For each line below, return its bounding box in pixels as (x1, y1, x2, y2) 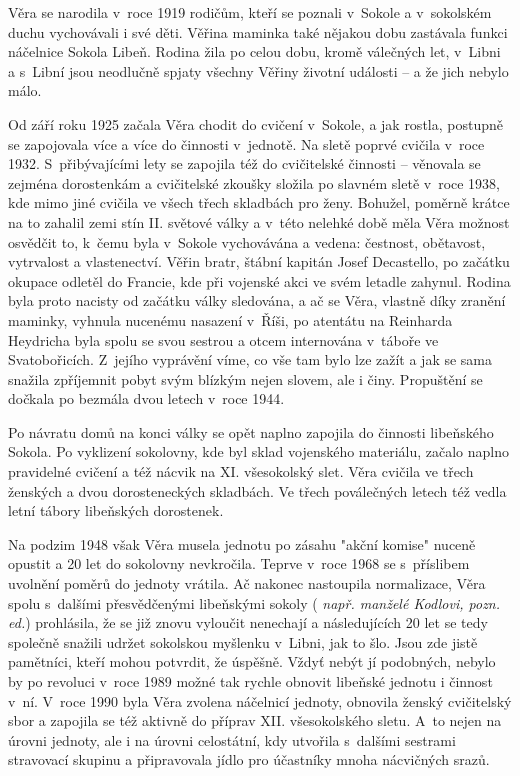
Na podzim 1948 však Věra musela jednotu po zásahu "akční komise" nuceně (8, 533, 476, 554)
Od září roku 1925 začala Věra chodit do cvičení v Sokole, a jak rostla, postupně (8, 113, 503, 134)
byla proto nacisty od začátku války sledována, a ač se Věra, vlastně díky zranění (8, 290, 506, 311)
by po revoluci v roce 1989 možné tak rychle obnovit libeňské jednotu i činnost (8, 671, 493, 691)
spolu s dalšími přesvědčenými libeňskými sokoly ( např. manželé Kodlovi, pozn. (8, 592, 501, 613)
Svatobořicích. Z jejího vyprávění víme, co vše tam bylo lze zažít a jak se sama (8, 349, 493, 370)
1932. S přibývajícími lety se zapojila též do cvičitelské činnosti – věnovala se (8, 153, 481, 174)
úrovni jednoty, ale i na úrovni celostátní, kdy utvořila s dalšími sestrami (8, 729, 456, 750)
